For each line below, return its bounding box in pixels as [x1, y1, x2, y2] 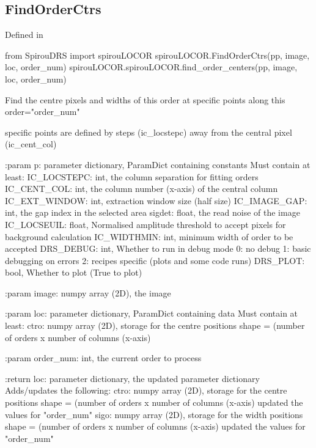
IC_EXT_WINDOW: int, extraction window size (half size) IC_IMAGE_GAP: [5, 194, 307, 207]
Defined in [5, 28, 43, 41]
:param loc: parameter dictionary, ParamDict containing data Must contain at [5, 307, 298, 320]
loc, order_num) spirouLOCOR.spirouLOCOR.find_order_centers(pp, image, [5, 61, 298, 73]
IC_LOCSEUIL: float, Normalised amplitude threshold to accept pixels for [5, 218, 286, 230]
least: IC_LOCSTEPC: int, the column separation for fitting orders [5, 170, 259, 183]
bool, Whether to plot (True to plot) [5, 266, 142, 279]
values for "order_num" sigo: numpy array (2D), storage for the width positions [5, 408, 303, 420]
